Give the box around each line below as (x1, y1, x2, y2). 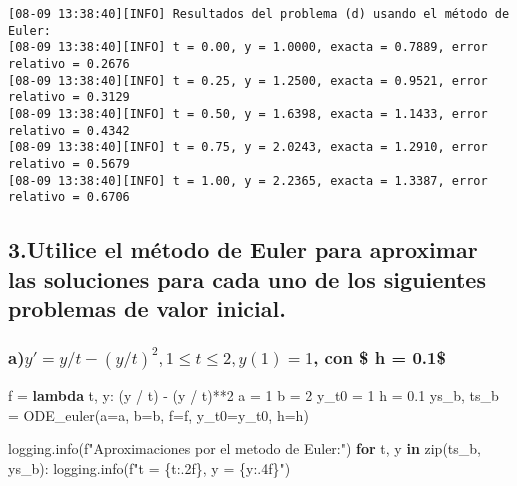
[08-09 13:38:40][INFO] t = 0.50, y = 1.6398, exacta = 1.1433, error (8, 106, 488, 121)
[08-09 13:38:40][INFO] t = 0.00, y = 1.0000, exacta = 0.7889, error (8, 40, 488, 55)
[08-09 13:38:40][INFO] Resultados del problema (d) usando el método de (8, 7, 510, 21)
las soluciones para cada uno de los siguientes (8, 263, 486, 294)
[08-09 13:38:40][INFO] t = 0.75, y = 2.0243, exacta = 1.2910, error (8, 140, 488, 155)
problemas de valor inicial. (8, 293, 286, 324)
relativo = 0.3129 (8, 90, 130, 105)
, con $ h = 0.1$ (313, 345, 446, 370)
